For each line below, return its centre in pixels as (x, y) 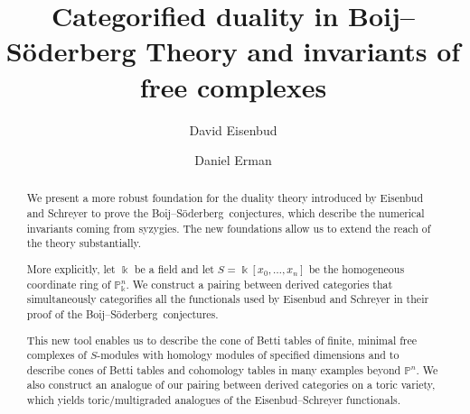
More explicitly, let (71, 269)
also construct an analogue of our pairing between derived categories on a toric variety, (231, 385)
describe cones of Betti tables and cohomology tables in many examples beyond (214, 369)
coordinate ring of (69, 284)
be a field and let (174, 269)
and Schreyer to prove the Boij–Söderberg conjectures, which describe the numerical (226, 213)
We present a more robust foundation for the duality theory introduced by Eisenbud (225, 198)
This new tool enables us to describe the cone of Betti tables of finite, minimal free (222, 340)
